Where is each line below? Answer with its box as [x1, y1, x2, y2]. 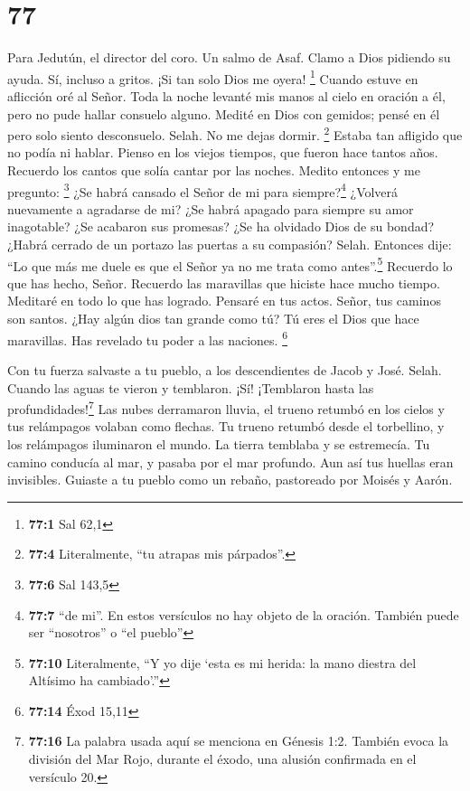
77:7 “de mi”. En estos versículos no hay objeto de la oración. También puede [28, 605, 459, 624]
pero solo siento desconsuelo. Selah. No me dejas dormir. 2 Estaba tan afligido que [7, 123, 463, 144]
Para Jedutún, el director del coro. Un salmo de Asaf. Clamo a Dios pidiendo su [7, 48, 451, 67]
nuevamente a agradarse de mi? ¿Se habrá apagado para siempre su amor [7, 199, 414, 218]
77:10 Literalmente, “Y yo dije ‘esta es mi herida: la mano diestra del [28, 653, 417, 672]
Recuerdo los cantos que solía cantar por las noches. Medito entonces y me [7, 161, 420, 179]
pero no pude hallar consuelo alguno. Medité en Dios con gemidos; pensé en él [7, 104, 440, 123]
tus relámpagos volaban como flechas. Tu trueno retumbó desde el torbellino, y [7, 417, 445, 436]
